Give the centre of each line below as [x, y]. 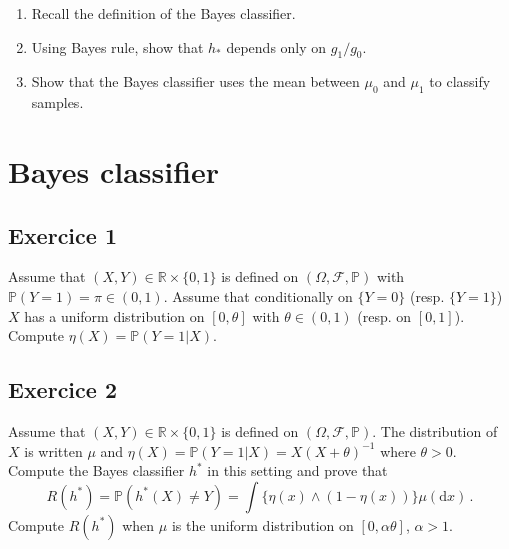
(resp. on [384, 315]
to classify [460, 81]
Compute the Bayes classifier [96, 470]
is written [53, 450]
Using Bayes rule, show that [117, 46]
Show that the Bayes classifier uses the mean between [195, 81]
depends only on [276, 46]
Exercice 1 [62, 234]
